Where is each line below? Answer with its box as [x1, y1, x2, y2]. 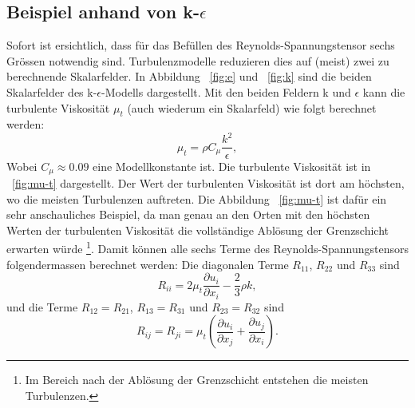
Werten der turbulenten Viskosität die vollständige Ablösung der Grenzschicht [6, 221, 389, 238]
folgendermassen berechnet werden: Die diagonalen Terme [6, 255, 289, 272]
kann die [362, 83, 405, 100]
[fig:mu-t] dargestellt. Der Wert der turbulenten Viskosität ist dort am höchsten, [12, 174, 405, 191]
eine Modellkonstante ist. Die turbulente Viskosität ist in [93, 157, 371, 174]
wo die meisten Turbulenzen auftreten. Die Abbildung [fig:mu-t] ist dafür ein [6, 190, 387, 207]
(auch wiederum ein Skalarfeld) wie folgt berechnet [127, 99, 377, 116]
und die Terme [6, 298, 78, 315]
